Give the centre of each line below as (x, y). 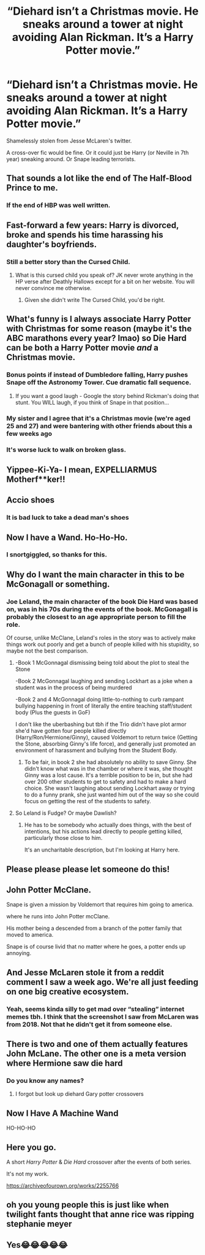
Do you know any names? (45, 1081)
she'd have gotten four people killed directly (71, 731)
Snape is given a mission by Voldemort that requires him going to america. (100, 905)
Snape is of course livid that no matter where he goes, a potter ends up (96, 946)
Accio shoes (31, 500)
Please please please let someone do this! (88, 869)
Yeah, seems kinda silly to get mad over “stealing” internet (95, 1009)
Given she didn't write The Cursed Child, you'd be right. (95, 300)
